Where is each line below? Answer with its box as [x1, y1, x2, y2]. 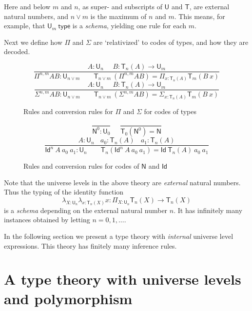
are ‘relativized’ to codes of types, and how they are [93, 37, 249, 47]
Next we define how [4, 37, 62, 47]
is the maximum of [90, 11, 147, 21]
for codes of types [144, 106, 197, 116]
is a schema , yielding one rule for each [72, 20, 186, 31]
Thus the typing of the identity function [4, 187, 124, 197]
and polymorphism [4, 288, 133, 308]
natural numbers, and [4, 11, 69, 21]
